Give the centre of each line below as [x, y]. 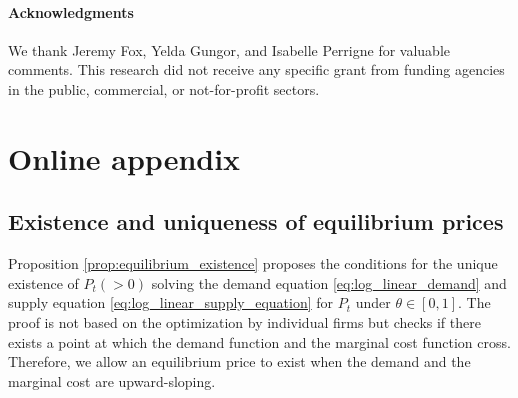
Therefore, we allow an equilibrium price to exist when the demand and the [239, 361]
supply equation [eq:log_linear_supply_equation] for [171, 302]
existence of [43, 282]
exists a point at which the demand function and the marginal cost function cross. [259, 341]
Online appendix [124, 157]
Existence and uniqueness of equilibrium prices [256, 221]
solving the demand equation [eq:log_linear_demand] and [329, 282]
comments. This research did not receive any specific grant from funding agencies [256, 69]
